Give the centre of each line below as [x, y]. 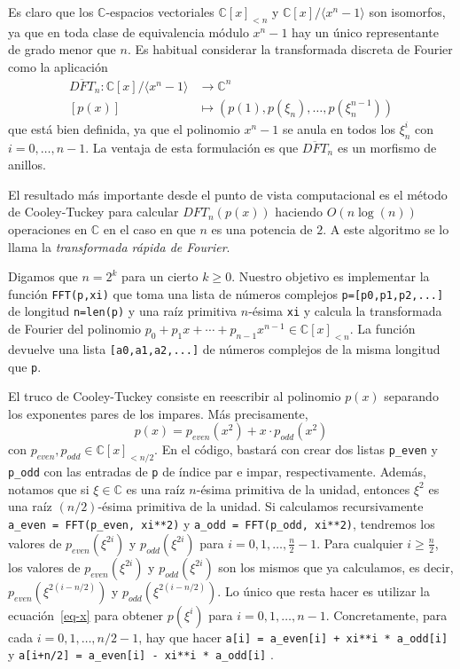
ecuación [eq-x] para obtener [86, 614]
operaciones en [48, 229]
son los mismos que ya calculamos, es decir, [336, 567]
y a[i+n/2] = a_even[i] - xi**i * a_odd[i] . [141, 654]
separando [411, 396]
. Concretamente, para [386, 614]
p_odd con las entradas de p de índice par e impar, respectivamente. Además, [217, 472]
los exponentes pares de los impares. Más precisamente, [158, 413]
